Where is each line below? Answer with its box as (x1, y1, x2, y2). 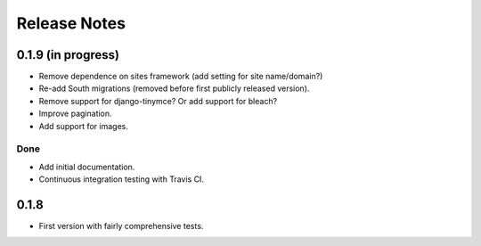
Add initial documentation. (38, 161, 135, 172)
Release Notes (16, 13, 126, 33)
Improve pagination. (38, 108, 112, 119)
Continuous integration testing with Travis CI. (38, 174, 205, 184)
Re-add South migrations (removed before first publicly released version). (38, 83, 310, 94)
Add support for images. (38, 120, 129, 131)
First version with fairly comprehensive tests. (38, 221, 204, 232)
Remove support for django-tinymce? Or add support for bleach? (38, 95, 278, 106)
